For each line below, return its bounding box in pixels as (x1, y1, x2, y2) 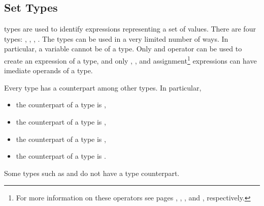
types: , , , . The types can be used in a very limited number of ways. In (4, 33, 228, 44)
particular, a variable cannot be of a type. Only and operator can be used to (4, 43, 242, 54)
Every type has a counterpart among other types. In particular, (4, 82, 202, 93)
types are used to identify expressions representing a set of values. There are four (4, 23, 256, 34)
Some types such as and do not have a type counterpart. (4, 167, 180, 178)
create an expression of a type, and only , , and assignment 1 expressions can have (4, 53, 257, 66)
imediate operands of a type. (4, 65, 93, 76)
